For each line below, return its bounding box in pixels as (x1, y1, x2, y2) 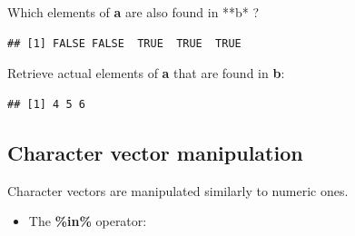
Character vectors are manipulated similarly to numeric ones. (7, 181, 349, 200)
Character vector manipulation (7, 138, 303, 166)
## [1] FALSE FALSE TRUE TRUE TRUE (7, 36, 242, 50)
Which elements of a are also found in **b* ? (7, 3, 260, 21)
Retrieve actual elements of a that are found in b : (7, 64, 285, 83)
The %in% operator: (28, 211, 147, 231)
